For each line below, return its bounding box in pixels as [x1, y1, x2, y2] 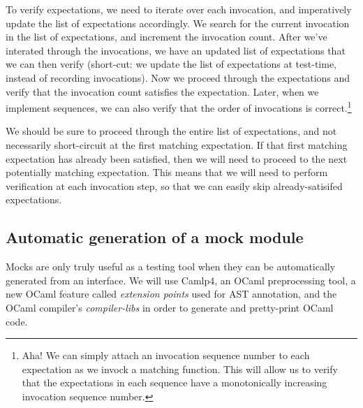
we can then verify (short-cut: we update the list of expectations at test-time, [6, 57, 337, 71]
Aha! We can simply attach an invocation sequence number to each [22, 348, 310, 363]
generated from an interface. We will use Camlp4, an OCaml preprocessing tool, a [6, 272, 356, 287]
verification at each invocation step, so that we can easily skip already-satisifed [6, 178, 343, 193]
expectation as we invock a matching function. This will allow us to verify [22, 361, 338, 376]
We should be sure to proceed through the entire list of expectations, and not [6, 124, 337, 138]
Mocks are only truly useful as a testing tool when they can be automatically [6, 259, 336, 274]
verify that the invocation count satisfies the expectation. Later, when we [6, 84, 319, 99]
